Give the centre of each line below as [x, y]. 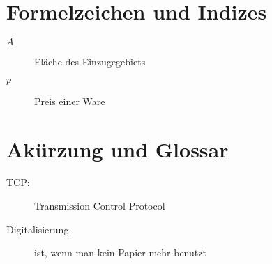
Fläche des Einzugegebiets [90, 62]
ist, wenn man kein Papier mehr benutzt [120, 253]
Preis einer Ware [70, 101]
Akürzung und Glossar [118, 149]
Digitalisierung [38, 229]
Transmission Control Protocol [100, 206]
